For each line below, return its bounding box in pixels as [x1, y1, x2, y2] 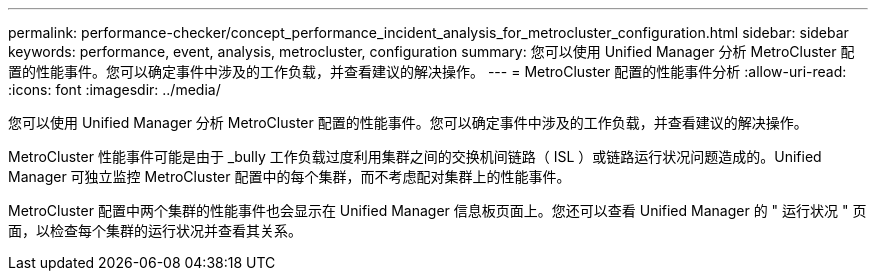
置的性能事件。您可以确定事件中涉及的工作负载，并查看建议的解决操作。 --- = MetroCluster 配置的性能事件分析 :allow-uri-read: [8, 63, 847, 80]
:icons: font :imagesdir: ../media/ [8, 81, 221, 98]
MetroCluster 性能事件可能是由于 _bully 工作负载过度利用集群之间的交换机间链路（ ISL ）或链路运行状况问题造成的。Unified [8, 148, 822, 165]
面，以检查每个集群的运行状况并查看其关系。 [8, 222, 302, 239]
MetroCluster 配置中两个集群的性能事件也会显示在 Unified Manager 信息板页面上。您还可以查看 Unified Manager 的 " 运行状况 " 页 [8, 202, 867, 219]
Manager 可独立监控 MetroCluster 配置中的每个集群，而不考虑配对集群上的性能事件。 [8, 168, 571, 185]
